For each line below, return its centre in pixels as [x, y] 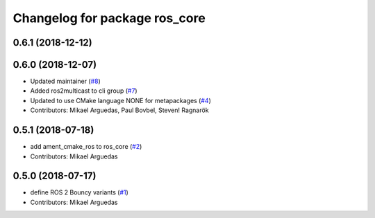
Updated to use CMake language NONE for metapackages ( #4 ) [121, 100]
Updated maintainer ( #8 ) [65, 81]
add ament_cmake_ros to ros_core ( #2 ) [86, 147]
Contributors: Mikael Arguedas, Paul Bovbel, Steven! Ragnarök [119, 110]
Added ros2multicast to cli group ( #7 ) [84, 91]
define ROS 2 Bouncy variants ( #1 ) [79, 192]
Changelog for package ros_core [109, 18]
